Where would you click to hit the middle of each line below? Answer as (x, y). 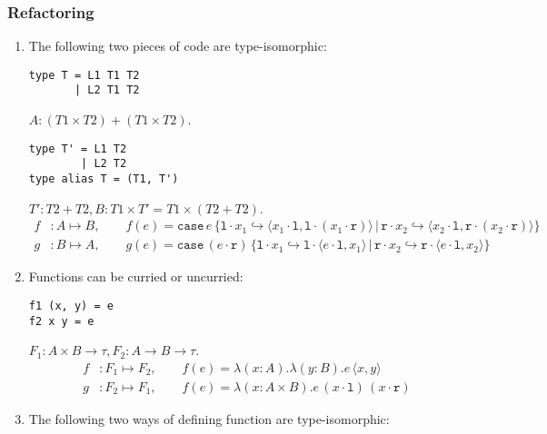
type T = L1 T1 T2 (84, 75)
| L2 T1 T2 (107, 90)
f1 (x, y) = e (71, 306)
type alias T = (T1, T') (104, 179)
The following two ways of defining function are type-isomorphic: (209, 418)
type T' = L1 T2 (78, 148)
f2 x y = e (61, 321)
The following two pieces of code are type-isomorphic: (178, 46)
